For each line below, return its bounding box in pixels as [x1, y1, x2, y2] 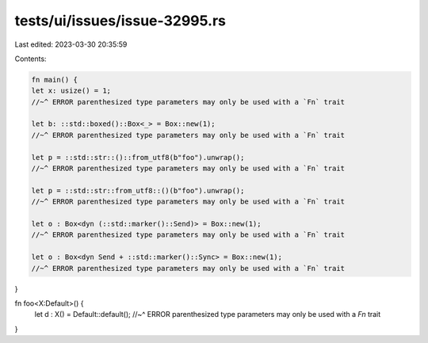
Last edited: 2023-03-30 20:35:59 [14, 40, 128, 49]
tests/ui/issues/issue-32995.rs [14, 12, 226, 29]
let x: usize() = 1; [31, 86, 111, 95]
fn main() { [31, 75, 78, 84]
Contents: [14, 54, 47, 63]
